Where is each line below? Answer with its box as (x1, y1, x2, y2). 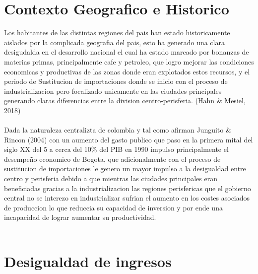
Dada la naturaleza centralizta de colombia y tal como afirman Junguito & (4, 125, 231, 135)
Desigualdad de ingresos (4, 251, 172, 271)
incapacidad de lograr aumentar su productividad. (4, 212, 156, 222)
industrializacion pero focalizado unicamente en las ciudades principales (4, 85, 222, 96)
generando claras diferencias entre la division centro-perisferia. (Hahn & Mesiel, (4, 95, 246, 106)
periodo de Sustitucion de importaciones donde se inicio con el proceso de (4, 76, 228, 86)
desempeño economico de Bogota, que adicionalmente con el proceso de (4, 153, 221, 164)
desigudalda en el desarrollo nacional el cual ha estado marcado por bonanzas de (4, 47, 249, 57)
